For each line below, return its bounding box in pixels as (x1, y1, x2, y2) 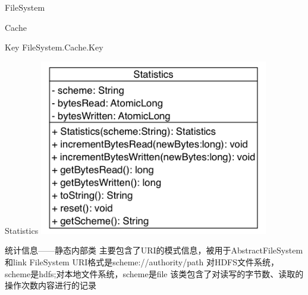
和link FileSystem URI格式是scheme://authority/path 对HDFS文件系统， (5, 255, 279, 268)
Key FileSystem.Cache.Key (5, 41, 103, 53)
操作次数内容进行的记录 (5, 279, 96, 291)
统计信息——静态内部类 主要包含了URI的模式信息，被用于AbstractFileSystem (5, 244, 303, 256)
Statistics (5, 224, 39, 236)
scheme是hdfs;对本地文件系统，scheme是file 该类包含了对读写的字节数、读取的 (5, 267, 304, 280)
